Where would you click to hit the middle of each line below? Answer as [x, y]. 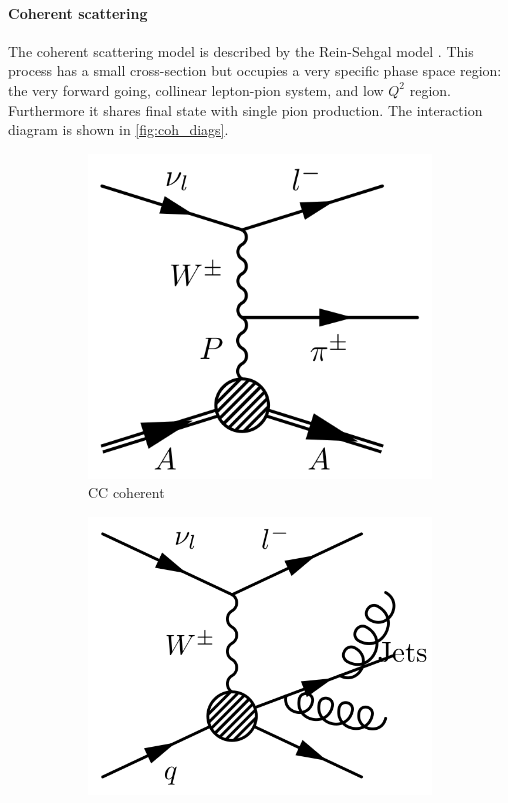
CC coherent [126, 492]
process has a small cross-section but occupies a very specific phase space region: [255, 70]
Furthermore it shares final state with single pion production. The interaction [245, 109]
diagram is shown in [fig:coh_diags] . [118, 129]
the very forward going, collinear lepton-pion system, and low [196, 89]
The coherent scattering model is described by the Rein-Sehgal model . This [241, 50]
